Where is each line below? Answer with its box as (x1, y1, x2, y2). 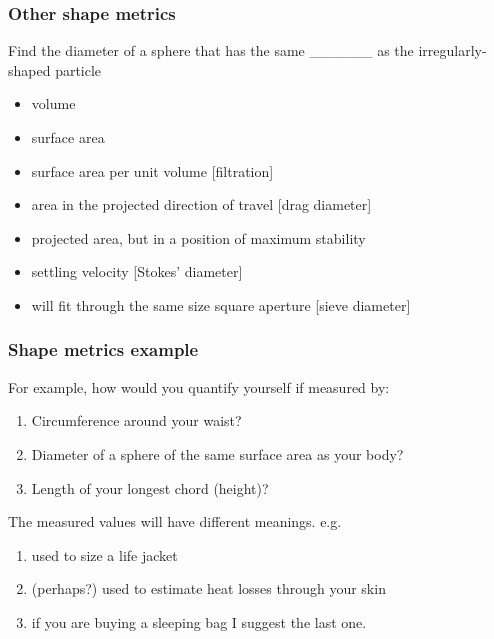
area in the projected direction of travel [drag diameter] (31, 194, 372, 215)
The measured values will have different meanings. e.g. (8, 511, 342, 532)
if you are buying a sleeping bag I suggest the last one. (31, 611, 367, 632)
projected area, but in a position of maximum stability (31, 227, 366, 248)
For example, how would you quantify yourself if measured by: (8, 376, 390, 397)
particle (55, 59, 102, 80)
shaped (8, 59, 51, 80)
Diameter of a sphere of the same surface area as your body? (31, 443, 404, 464)
